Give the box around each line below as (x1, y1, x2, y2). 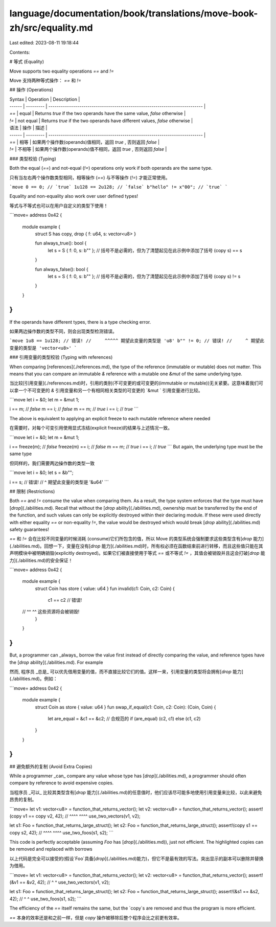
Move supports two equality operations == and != (9, 68, 114, 74)
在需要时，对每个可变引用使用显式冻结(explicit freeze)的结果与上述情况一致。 (9, 425, 172, 431)
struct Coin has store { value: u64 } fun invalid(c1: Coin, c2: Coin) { (35, 585, 175, 592)
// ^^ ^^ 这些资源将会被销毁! (22, 608, 80, 615)
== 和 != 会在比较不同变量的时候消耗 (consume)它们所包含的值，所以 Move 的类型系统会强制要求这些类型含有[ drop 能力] (9, 536, 264, 542)
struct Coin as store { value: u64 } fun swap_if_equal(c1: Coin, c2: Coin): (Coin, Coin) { (35, 704, 216, 710)
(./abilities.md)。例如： (9, 675, 58, 682)
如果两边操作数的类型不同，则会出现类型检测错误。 (9, 328, 117, 334)
